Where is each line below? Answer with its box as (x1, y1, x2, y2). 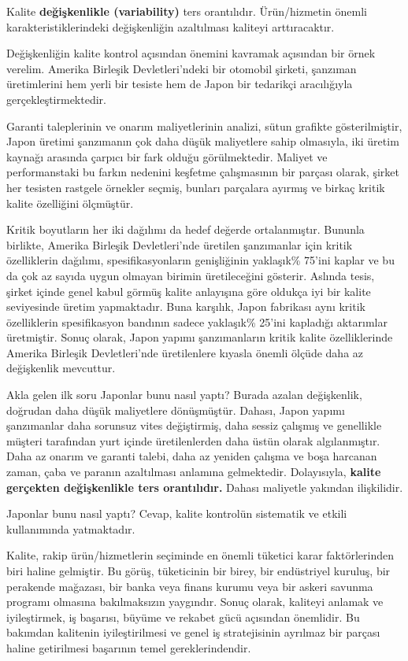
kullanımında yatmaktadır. (6, 520, 135, 537)
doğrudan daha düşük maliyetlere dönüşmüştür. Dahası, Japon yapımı (6, 401, 345, 418)
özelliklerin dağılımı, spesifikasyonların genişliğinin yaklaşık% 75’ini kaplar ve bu (6, 252, 395, 268)
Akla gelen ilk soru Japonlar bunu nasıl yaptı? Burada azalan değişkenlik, (6, 386, 362, 403)
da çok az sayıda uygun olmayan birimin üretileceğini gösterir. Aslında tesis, (6, 267, 375, 283)
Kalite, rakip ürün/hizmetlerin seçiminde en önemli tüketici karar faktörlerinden (6, 547, 394, 563)
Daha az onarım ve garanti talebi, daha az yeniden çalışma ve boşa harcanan (6, 448, 377, 464)
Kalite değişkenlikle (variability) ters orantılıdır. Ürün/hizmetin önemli (6, 3, 367, 19)
